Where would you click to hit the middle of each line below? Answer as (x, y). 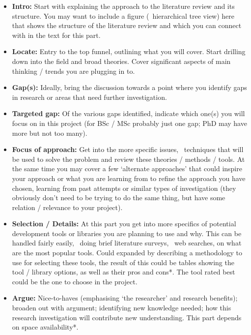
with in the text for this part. (56, 35)
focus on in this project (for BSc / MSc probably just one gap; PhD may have (129, 123)
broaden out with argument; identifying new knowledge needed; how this (122, 308)
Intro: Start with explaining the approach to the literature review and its (123, 6)
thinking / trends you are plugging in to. (73, 71)
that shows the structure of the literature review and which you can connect (127, 25)
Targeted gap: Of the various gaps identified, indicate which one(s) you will (128, 113)
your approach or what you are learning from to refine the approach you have (129, 178)
